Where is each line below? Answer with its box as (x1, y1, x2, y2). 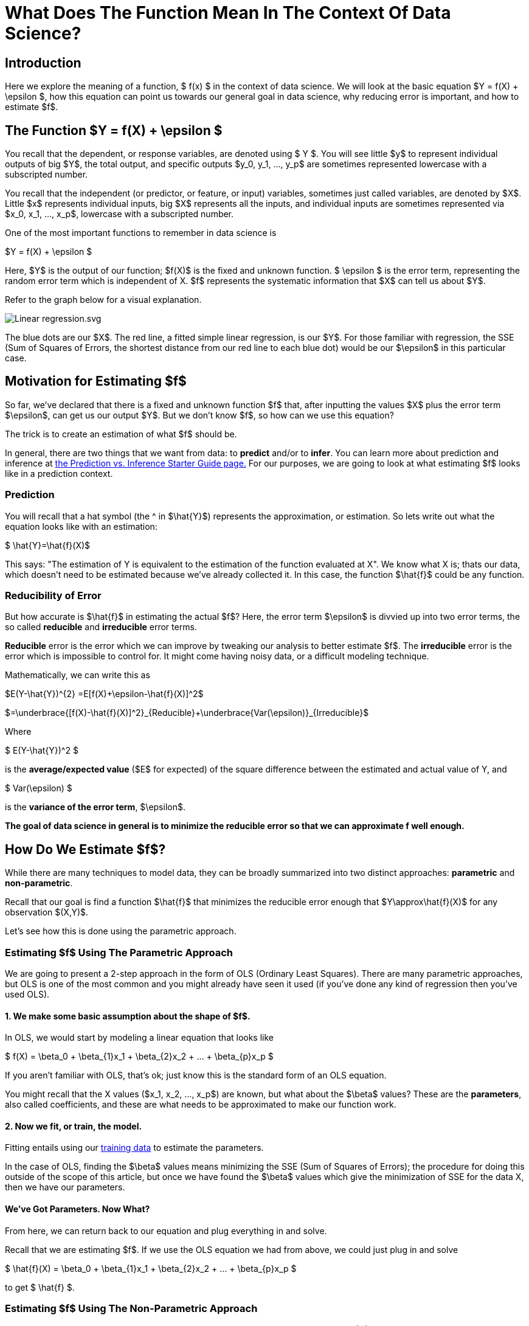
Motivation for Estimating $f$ (5, 373, 187, 389)
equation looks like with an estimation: (5, 521, 157, 532)
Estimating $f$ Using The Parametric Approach (5, 946, 233, 959)
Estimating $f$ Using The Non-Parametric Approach (5, 1302, 258, 1314)
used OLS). (5, 988, 50, 999)
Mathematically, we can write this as (5, 670, 150, 681)
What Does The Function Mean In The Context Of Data (5, 2, 451, 23)
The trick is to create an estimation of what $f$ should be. (5, 428, 237, 439)
